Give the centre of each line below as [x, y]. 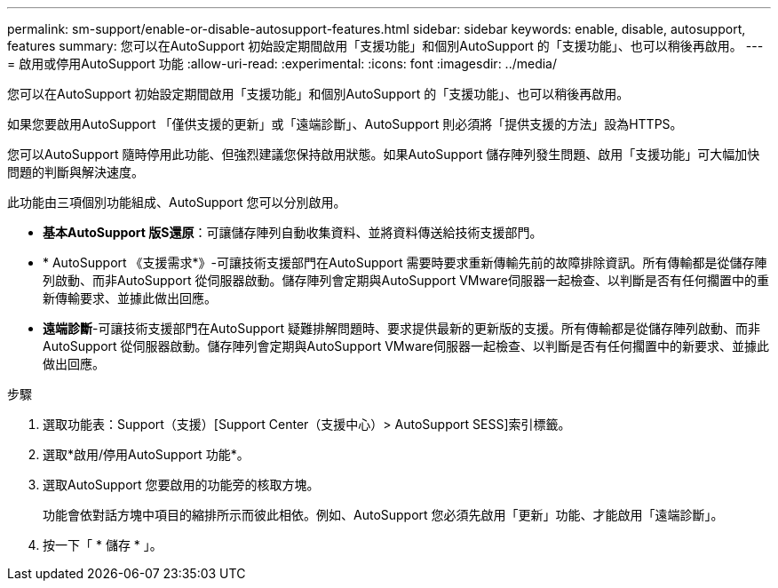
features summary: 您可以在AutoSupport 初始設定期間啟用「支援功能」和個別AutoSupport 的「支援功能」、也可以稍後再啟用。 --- [385, 46]
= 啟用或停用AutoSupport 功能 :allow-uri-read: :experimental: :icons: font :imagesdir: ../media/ [282, 64]
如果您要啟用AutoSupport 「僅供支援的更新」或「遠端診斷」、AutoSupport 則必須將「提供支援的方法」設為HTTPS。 [345, 124]
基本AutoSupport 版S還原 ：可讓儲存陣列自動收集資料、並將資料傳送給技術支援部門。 [293, 232]
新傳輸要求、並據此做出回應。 [130, 298]
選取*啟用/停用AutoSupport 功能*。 [146, 454]
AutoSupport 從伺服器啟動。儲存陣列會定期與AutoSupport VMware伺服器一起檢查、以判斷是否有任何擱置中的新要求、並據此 [406, 346]
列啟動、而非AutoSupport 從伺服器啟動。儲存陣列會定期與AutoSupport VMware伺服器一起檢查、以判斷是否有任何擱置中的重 [406, 280]
